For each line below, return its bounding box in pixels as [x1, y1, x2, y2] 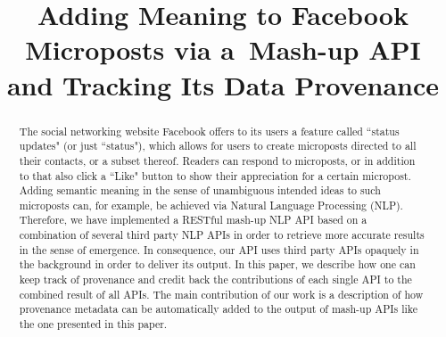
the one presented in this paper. [19, 316, 168, 332]
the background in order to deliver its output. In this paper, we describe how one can [19, 257, 416, 272]
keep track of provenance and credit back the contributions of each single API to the [19, 272, 412, 287]
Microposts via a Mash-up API [25, 31, 421, 68]
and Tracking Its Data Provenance [6, 66, 440, 103]
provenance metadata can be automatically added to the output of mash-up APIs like [19, 301, 418, 316]
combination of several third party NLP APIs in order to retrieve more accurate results [19, 227, 425, 242]
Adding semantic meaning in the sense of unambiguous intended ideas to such [19, 183, 381, 198]
